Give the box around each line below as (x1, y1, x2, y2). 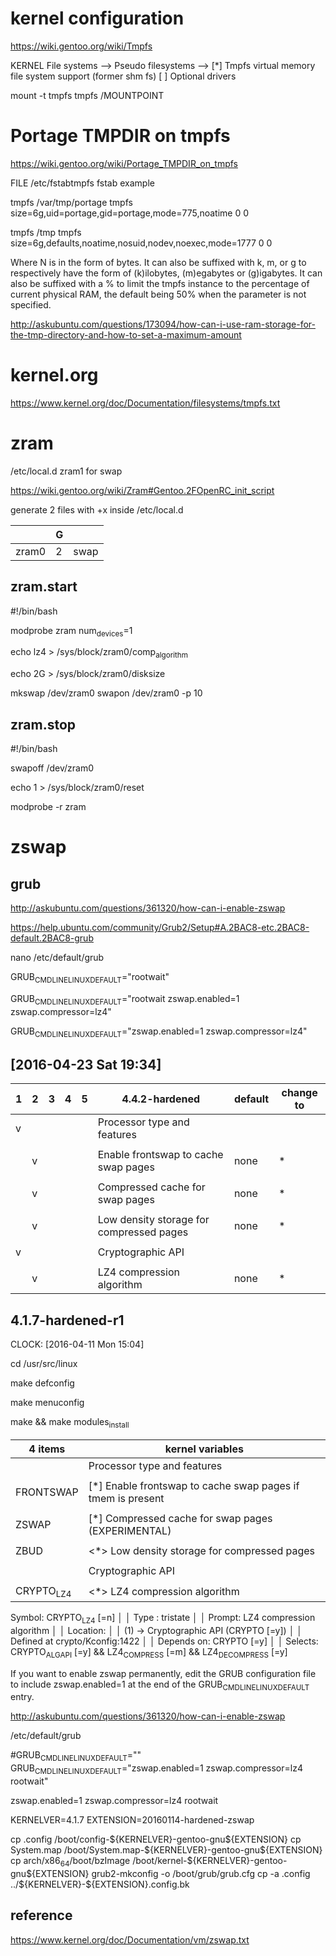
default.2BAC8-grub (10, 932, 94, 944)
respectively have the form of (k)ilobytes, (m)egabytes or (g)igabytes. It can (10, 267, 323, 279)
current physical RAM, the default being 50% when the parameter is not (10, 288, 307, 300)
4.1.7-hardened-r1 (10, 1312, 125, 1329)
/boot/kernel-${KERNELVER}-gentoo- (132, 1854, 288, 1866)
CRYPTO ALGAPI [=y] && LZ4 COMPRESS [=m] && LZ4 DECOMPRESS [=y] (10, 1645, 288, 1660)
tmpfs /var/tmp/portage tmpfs (10, 196, 133, 208)
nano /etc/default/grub (10, 951, 105, 963)
